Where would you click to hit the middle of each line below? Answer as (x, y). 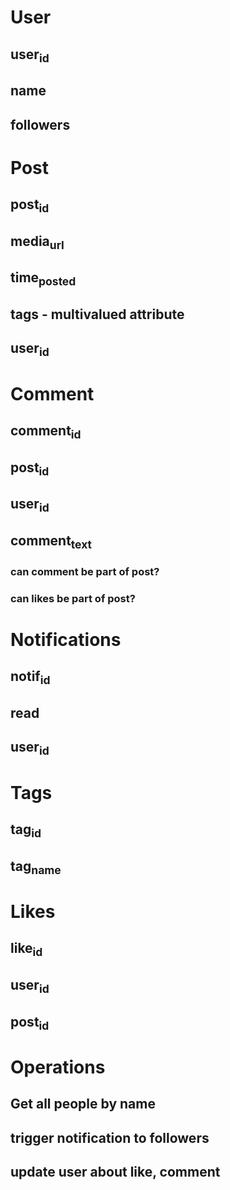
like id (26, 950)
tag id (26, 831)
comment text (51, 541)
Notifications (66, 639)
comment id (46, 432)
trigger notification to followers (110, 1137)
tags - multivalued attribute (97, 314)
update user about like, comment (115, 1172)
